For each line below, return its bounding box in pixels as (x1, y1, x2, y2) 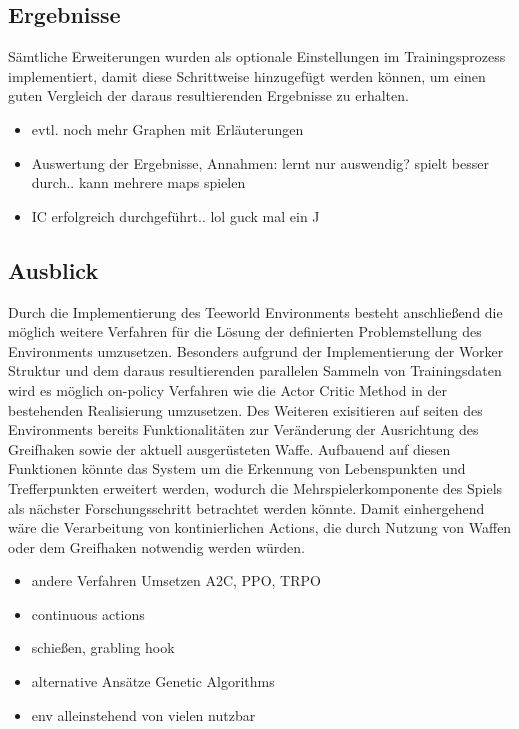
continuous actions (31, 603, 145, 624)
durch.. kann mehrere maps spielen (31, 172, 246, 193)
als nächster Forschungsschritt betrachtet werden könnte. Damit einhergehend (8, 497, 485, 518)
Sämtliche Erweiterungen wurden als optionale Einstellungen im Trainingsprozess (8, 46, 506, 67)
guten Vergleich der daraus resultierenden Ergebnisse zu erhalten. (8, 85, 409, 106)
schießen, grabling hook (31, 637, 175, 658)
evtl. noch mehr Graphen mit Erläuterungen (31, 118, 304, 139)
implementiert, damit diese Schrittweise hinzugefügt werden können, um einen (8, 65, 486, 86)
